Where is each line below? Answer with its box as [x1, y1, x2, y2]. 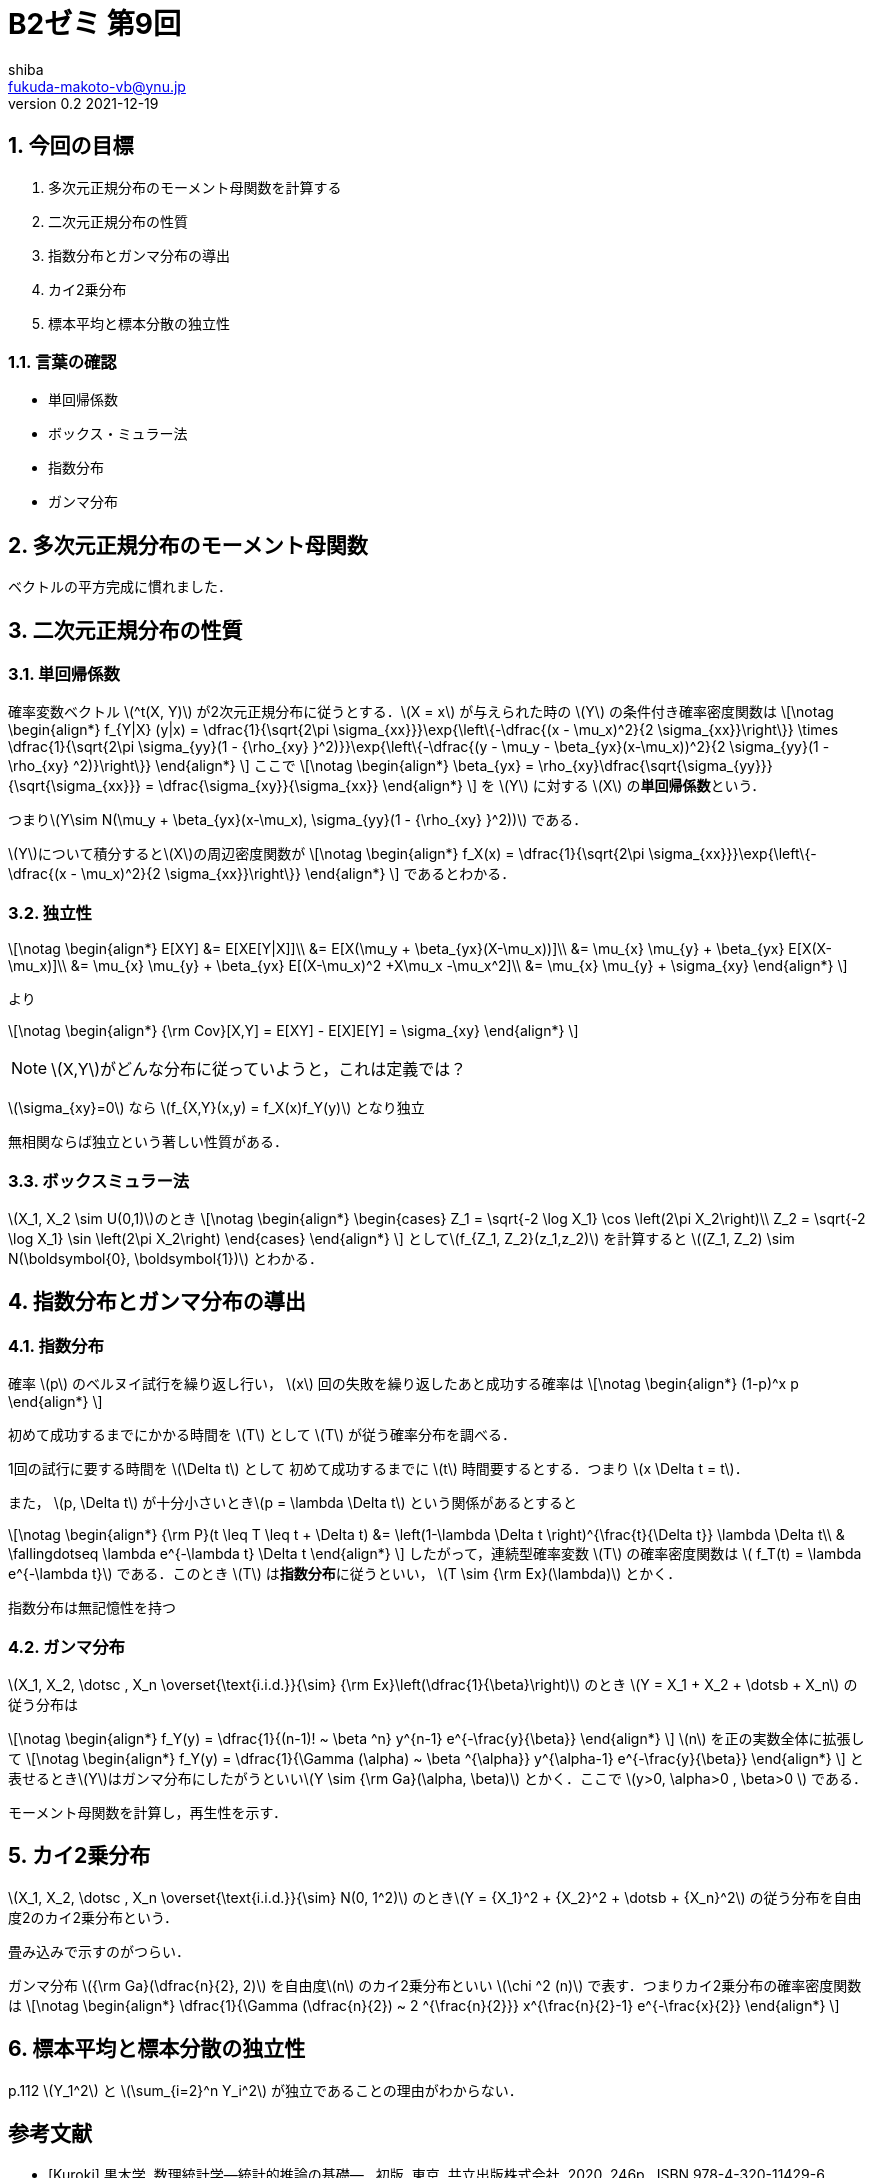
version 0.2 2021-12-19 [8, 94, 159, 112]
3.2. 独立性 [8, 902, 92, 923]
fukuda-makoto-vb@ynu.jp [8, 77, 186, 95]
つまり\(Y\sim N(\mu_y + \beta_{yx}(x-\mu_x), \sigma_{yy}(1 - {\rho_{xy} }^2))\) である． [8, 811, 588, 829]
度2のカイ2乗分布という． [8, 1908, 178, 1926]
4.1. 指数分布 [8, 1335, 104, 1356]
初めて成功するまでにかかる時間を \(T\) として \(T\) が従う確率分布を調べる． [8, 1426, 517, 1444]
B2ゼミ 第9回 [8, 7, 181, 41]
